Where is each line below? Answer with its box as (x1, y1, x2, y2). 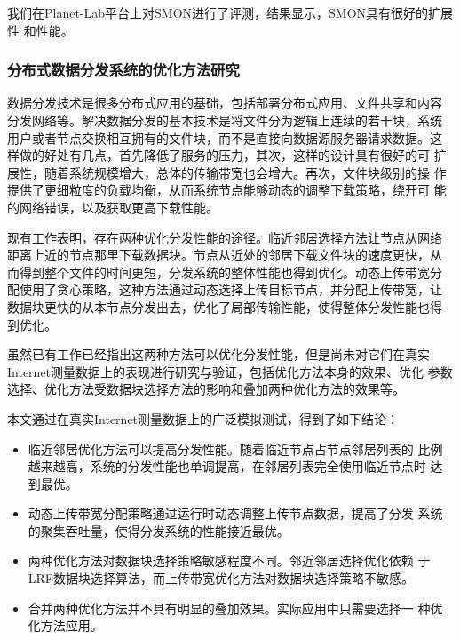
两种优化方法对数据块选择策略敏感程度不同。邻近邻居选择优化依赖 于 (28, 551, 431, 570)
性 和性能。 (7, 20, 74, 39)
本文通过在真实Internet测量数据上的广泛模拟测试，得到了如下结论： (7, 409, 400, 428)
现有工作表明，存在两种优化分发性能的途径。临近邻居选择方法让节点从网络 (7, 228, 442, 246)
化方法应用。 (28, 616, 103, 635)
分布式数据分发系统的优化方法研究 (7, 59, 240, 81)
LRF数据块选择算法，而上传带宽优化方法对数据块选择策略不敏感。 (28, 569, 414, 588)
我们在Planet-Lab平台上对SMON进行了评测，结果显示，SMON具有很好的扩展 (7, 4, 454, 21)
